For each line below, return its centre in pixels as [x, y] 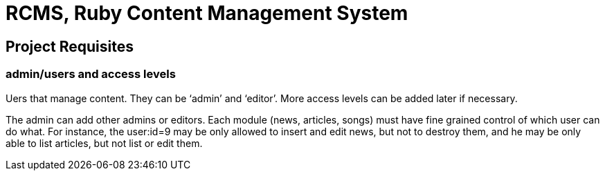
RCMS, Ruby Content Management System [207, 13]
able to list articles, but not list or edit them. [104, 143]
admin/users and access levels [91, 74]
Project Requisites [70, 46]
